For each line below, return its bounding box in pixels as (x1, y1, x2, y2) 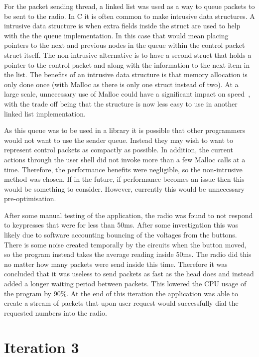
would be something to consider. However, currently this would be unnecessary (4, 183, 245, 194)
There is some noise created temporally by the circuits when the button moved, (4, 239, 247, 249)
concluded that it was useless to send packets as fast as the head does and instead (4, 268, 254, 279)
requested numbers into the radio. (4, 307, 107, 318)
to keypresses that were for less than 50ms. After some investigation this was (4, 220, 239, 230)
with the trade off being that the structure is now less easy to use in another (4, 98, 238, 109)
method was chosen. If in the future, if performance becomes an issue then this (4, 174, 245, 184)
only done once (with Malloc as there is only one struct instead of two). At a (4, 79, 239, 89)
